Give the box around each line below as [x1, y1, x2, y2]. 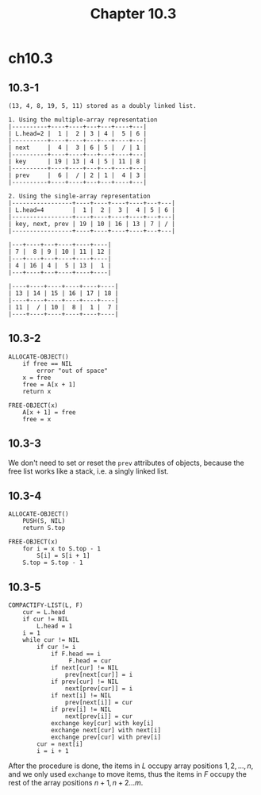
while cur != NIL [22, 636, 80, 644]
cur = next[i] [36, 740, 83, 748]
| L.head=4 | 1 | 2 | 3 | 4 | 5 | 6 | [8, 206, 176, 214]
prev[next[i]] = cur [64, 699, 133, 707]
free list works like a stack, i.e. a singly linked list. [8, 466, 169, 476]
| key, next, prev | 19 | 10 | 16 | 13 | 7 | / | [8, 220, 176, 228]
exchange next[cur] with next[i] [50, 727, 161, 735]
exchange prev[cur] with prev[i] [50, 733, 161, 742]
